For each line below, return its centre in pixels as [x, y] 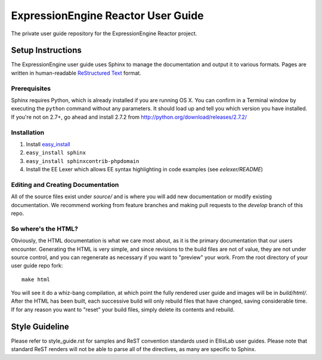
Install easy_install [48, 144]
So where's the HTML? [45, 229]
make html [36, 279]
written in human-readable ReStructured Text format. [76, 73]
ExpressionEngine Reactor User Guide [107, 16]
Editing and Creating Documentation [65, 184]
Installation [28, 133]
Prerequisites [31, 88]
